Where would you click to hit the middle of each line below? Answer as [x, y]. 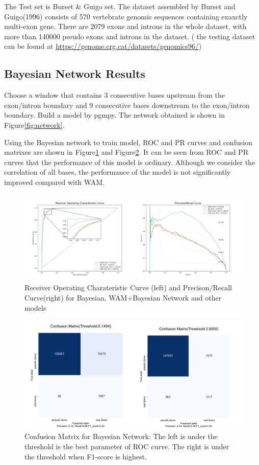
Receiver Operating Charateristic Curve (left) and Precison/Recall [128, 288]
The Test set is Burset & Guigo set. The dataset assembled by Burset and [120, 6]
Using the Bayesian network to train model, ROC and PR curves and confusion [128, 142]
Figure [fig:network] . [34, 125]
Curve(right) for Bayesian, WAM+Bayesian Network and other [123, 298]
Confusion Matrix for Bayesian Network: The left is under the [121, 436]
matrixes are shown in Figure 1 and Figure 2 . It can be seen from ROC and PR [126, 152]
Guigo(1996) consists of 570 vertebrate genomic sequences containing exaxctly [126, 16]
